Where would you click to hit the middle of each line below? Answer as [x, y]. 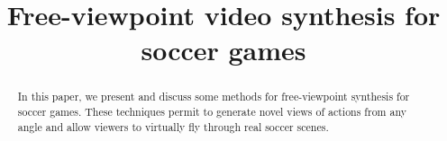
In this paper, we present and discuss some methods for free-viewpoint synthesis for [214, 97]
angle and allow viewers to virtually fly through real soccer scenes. [173, 126]
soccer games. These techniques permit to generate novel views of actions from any [212, 112]
